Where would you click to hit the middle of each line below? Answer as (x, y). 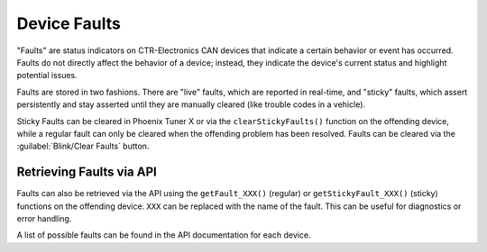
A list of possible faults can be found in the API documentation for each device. (164, 235)
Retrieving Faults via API (87, 172)
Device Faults (69, 23)
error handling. (44, 218)
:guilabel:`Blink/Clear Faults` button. (83, 146)
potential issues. (47, 76)
